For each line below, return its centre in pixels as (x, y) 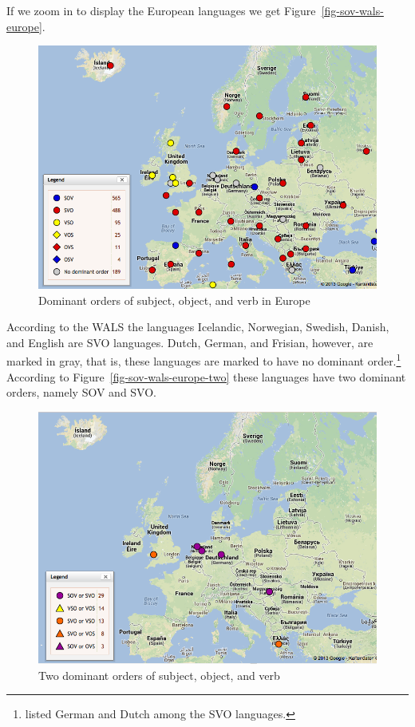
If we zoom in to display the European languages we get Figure (161, 10)
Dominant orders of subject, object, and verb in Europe (174, 300)
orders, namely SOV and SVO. (82, 392)
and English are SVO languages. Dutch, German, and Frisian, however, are (190, 342)
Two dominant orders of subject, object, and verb (159, 675)
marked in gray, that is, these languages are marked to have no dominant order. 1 (204, 360)
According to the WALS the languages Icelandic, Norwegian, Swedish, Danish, (198, 327)
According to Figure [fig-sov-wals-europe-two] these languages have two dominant (206, 376)
